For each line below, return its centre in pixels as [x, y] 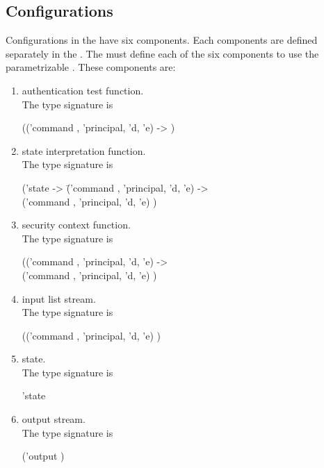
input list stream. [59, 298]
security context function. [76, 225]
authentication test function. [83, 90]
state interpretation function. [84, 150]
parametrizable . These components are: [91, 67]
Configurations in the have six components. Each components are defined [162, 40]
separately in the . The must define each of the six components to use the [162, 53]
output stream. [54, 419]
